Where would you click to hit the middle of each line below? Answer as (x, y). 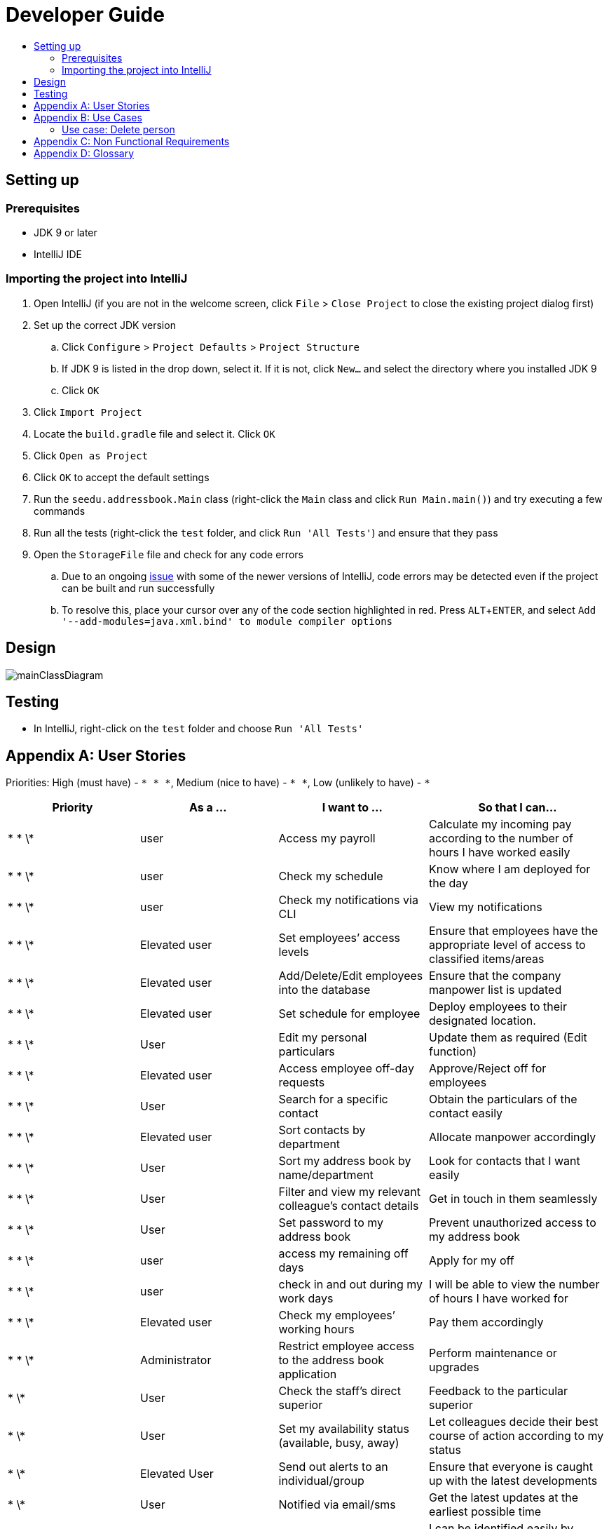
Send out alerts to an (333, 1467)
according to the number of (501, 838)
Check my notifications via (348, 900)
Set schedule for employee (349, 1014)
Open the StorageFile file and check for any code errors (169, 554)
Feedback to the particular (499, 1391)
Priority (73, 808)
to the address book (331, 1360)
